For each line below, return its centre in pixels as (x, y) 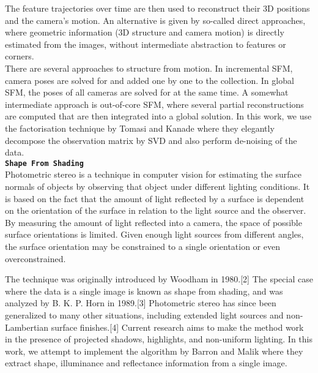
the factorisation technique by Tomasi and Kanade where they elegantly (140, 128)
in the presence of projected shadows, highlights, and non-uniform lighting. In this (159, 339)
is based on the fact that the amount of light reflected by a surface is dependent (155, 198)
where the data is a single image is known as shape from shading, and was (144, 291)
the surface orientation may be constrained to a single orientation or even (142, 246)
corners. (20, 56)
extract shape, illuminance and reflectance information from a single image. (146, 363)
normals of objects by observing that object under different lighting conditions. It (157, 186)
